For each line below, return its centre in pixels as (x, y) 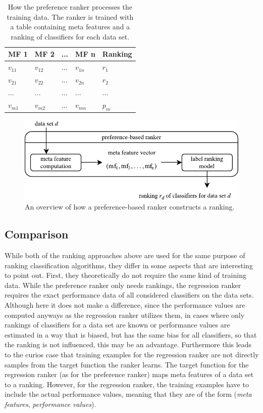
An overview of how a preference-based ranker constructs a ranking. (130, 207)
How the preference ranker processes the (70, 7)
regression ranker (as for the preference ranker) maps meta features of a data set (129, 374)
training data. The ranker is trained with (70, 16)
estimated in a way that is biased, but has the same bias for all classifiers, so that (131, 334)
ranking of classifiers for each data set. (70, 36)
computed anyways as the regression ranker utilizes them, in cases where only (125, 315)
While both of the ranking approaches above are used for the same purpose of (125, 255)
